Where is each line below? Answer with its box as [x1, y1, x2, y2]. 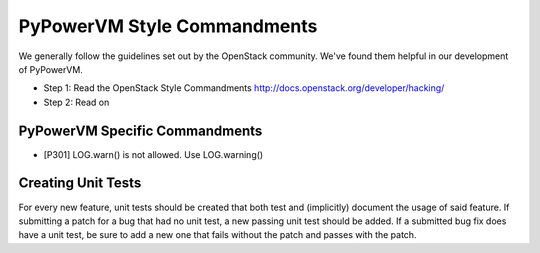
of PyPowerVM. [18, 63, 84, 75]
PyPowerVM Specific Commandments [18, 122, 263, 139]
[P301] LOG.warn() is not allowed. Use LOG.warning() [43, 148, 264, 160]
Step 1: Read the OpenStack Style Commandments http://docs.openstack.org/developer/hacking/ [43, 82, 445, 94]
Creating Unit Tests [18, 175, 142, 192]
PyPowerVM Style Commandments [18, 15, 318, 37]
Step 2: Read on [43, 96, 110, 108]
